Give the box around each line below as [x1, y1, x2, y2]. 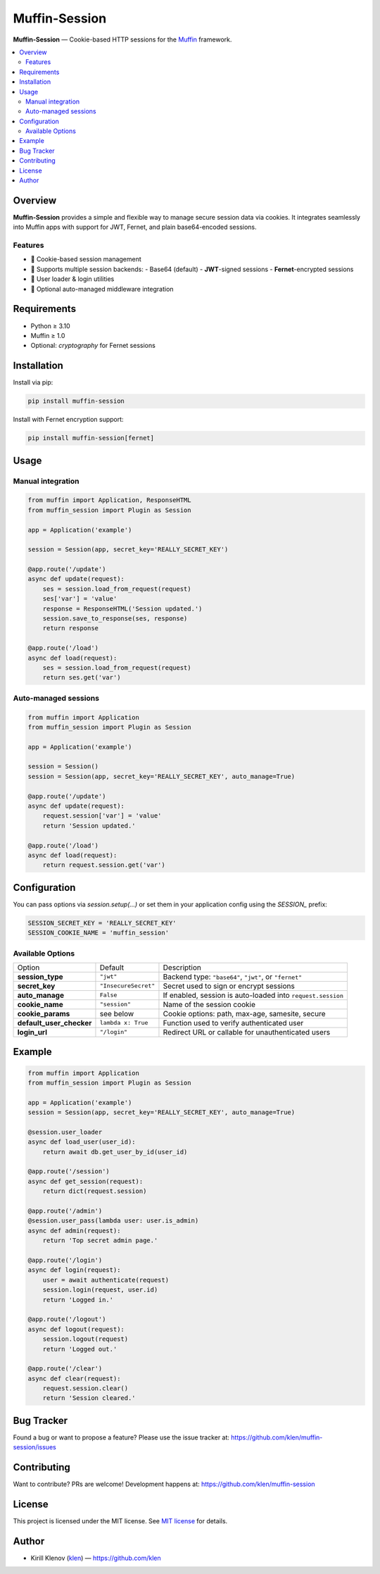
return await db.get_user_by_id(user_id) [42, 1148, 188, 1156]
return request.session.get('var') [42, 861, 165, 869]
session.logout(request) [42, 1335, 129, 1343]
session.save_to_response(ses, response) [42, 615, 188, 623]
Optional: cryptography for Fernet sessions [30, 342, 156, 350]
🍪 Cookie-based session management [30, 255, 142, 263]
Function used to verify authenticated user [163, 1018, 304, 1028]
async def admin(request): [27, 1226, 121, 1235]
